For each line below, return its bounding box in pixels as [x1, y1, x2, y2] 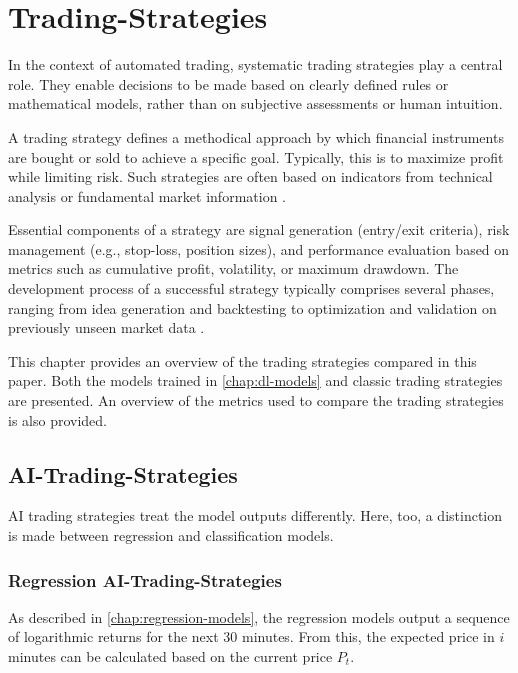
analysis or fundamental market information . [8, 185, 286, 206]
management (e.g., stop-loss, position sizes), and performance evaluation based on [8, 238, 510, 259]
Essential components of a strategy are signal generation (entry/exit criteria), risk [8, 219, 510, 240]
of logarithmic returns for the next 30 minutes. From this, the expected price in [8, 626, 495, 647]
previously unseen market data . [8, 317, 205, 338]
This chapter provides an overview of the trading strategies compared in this [8, 350, 477, 371]
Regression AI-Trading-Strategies [8, 567, 282, 592]
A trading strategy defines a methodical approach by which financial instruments [8, 126, 504, 147]
